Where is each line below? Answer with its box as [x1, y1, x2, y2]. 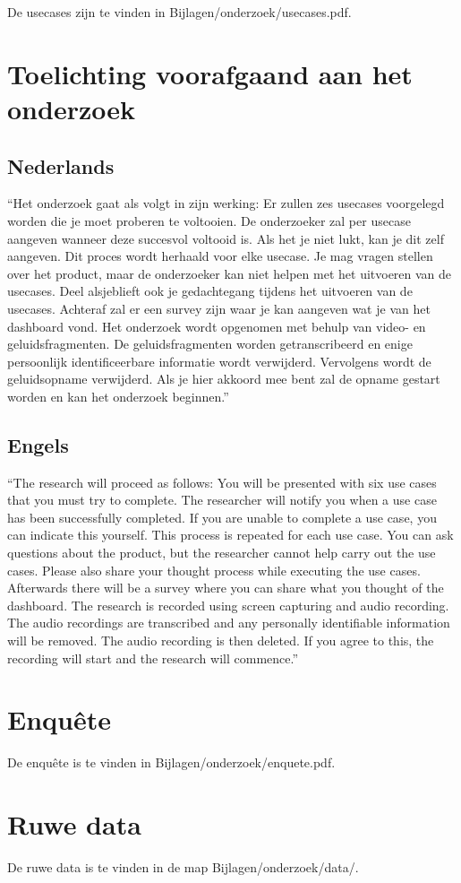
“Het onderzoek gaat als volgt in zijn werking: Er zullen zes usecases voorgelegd [7, 194, 445, 212]
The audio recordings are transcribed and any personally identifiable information [7, 613, 450, 632]
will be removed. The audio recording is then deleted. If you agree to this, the [7, 631, 434, 650]
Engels [7, 430, 69, 458]
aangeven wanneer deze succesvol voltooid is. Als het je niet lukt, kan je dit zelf [7, 229, 444, 247]
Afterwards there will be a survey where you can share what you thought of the [7, 578, 444, 597]
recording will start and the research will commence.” [7, 648, 299, 667]
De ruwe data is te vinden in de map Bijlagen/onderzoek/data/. [7, 858, 359, 877]
